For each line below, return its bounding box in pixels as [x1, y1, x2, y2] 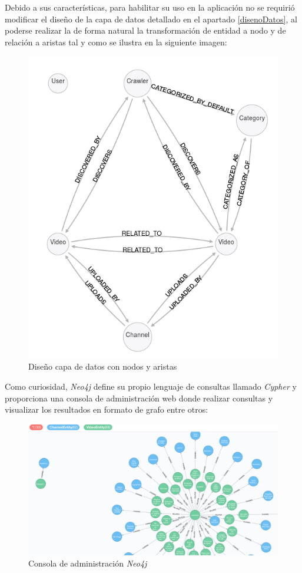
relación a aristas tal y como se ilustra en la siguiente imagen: [5, 35, 227, 48]
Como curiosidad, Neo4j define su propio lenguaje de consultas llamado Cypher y [5, 380, 297, 392]
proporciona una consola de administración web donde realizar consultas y [5, 391, 273, 404]
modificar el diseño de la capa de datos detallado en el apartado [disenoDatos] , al [5, 12, 297, 25]
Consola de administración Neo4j [28, 557, 147, 569]
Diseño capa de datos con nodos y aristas [28, 360, 177, 373]
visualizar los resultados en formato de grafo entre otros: [5, 403, 208, 416]
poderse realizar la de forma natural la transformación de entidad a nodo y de [5, 24, 286, 37]
